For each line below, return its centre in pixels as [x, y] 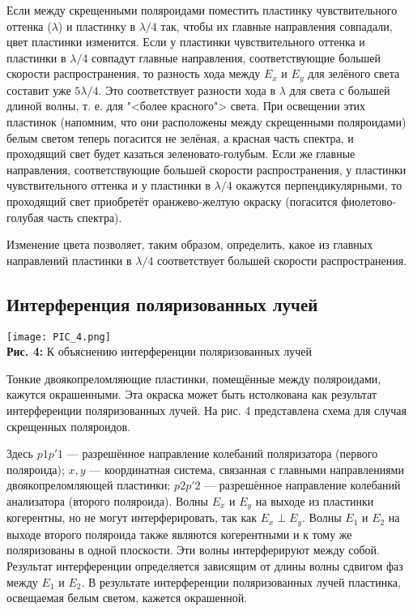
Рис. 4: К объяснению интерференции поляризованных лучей [159, 351]
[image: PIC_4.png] [59, 337]
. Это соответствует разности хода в [187, 90]
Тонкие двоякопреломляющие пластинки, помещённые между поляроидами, [194, 378]
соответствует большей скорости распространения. [282, 260]
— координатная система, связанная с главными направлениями [247, 469]
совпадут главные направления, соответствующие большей [236, 57]
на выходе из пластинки [315, 500]
